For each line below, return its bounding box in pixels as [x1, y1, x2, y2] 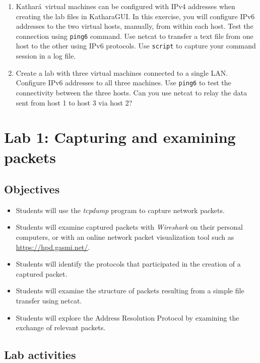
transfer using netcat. [16, 295, 82, 306]
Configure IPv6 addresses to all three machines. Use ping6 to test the [16, 77, 231, 88]
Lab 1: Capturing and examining [4, 127, 236, 147]
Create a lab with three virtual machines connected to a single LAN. [16, 67, 228, 78]
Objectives [4, 181, 60, 197]
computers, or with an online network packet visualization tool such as [16, 232, 234, 242]
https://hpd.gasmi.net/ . [16, 241, 90, 252]
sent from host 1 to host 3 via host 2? [16, 97, 133, 108]
